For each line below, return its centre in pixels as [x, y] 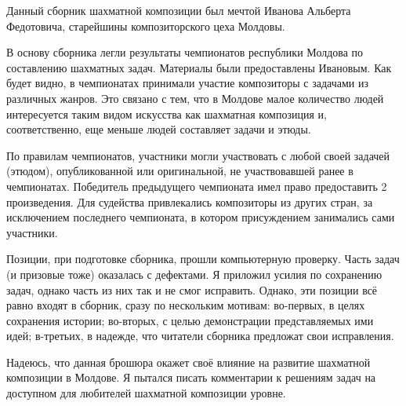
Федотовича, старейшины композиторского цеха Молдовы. [146, 26]
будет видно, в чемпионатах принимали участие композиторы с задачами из [188, 83]
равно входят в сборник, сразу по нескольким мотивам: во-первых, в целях [186, 305]
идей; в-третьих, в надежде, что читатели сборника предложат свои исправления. [200, 336]
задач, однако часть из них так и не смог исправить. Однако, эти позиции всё [192, 289]
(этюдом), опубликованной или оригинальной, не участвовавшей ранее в [180, 171]
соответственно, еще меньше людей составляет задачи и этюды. [159, 129]
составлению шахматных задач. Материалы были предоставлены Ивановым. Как [199, 67]
